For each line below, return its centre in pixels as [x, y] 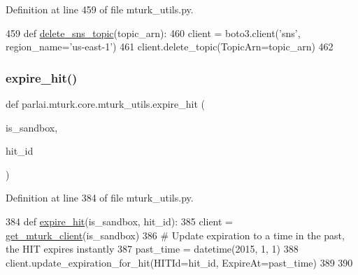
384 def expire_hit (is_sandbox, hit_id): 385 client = [119, 221]
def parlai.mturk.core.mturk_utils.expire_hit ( [105, 104]
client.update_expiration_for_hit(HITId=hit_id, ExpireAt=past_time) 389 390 [179, 262]
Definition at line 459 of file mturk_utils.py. [100, 9]
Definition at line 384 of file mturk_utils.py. [100, 198]
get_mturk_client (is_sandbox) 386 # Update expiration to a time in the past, [175, 235]
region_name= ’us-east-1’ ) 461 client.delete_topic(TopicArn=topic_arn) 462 [170, 47]
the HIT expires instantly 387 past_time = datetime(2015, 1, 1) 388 [152, 249]
